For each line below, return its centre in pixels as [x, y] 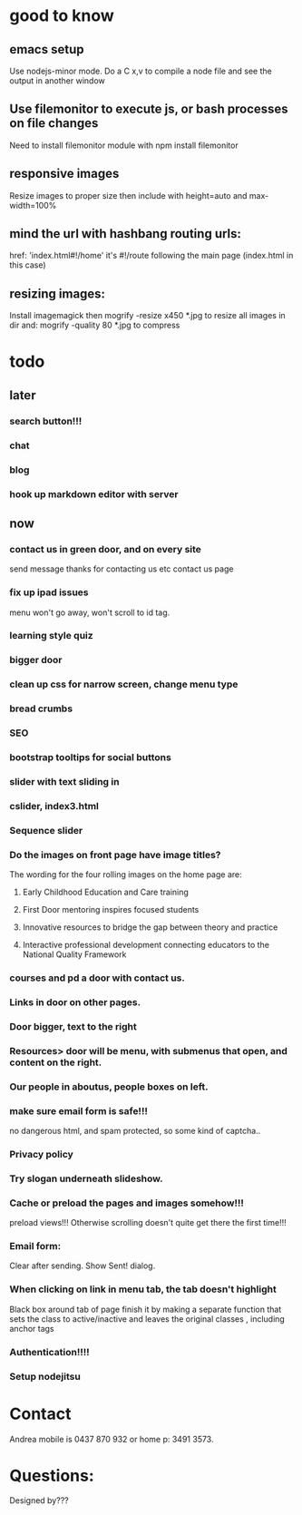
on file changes [54, 123]
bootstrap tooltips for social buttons [91, 757]
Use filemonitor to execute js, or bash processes [149, 109]
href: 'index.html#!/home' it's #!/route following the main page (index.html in [151, 256]
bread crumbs [41, 709]
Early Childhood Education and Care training [105, 892]
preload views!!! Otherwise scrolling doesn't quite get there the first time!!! [148, 1223]
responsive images [64, 174]
